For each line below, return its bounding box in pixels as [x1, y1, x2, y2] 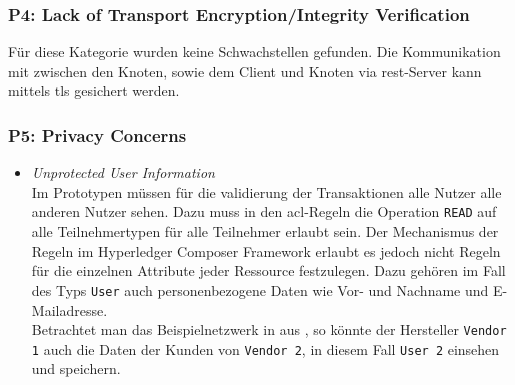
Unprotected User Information [31, 162, 215, 183]
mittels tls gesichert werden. [8, 80, 180, 101]
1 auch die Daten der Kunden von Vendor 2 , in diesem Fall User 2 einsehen [31, 338, 500, 359]
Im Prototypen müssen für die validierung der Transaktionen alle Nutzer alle [31, 181, 502, 202]
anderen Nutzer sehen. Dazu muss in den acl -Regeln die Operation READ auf [31, 201, 497, 222]
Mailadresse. [31, 299, 108, 320]
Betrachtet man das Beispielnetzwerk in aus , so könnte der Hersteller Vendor [31, 319, 507, 340]
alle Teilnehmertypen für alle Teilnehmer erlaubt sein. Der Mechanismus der [31, 221, 499, 242]
